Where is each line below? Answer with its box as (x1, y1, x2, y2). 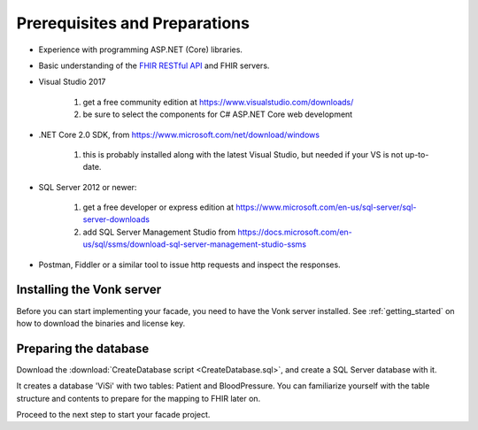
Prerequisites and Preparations (16, 13, 250, 33)
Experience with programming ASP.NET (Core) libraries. (38, 44, 243, 55)
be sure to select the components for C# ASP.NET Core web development (82, 109, 353, 119)
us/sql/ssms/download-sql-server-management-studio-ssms (82, 239, 307, 250)
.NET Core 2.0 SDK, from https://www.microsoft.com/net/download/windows (38, 129, 320, 140)
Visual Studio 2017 (38, 76, 106, 88)
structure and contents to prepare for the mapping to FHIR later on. (16, 393, 261, 403)
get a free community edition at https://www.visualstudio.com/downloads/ (82, 96, 354, 107)
